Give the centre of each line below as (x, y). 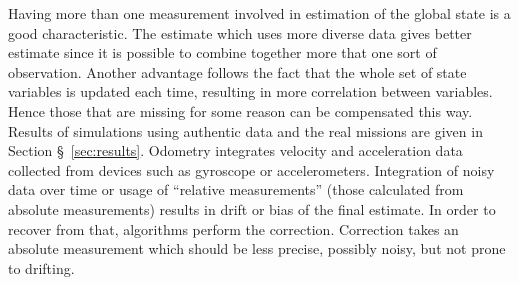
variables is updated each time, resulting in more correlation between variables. (250, 91)
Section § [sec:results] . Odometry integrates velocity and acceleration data (235, 150)
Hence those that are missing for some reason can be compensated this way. (240, 110)
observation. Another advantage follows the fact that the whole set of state (237, 71)
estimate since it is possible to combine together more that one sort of (222, 52)
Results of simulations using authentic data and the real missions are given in (245, 130)
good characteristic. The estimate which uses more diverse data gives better (240, 32)
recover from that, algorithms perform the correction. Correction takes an (233, 228)
